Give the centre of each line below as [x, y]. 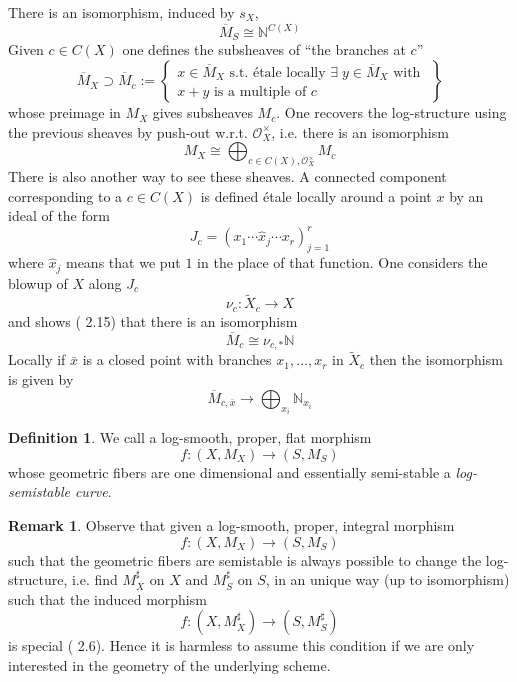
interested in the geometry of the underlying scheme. [169, 665]
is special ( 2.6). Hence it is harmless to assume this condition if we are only [241, 645]
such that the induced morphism [107, 598]
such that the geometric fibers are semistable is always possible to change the [245, 559]
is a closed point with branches [177, 359]
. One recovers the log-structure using [391, 112]
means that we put [123, 262]
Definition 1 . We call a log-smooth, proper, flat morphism [190, 437]
